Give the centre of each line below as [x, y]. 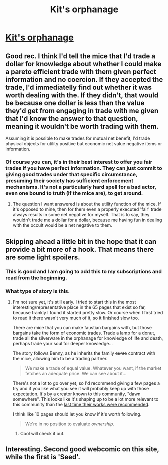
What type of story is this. [38, 291]
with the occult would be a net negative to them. [62, 225]
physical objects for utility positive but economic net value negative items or [84, 144]
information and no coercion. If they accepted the [84, 79]
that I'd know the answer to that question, [72, 119]
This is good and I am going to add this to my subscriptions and [83, 271]
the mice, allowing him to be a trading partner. [60, 358]
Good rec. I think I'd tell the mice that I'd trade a [80, 56]
